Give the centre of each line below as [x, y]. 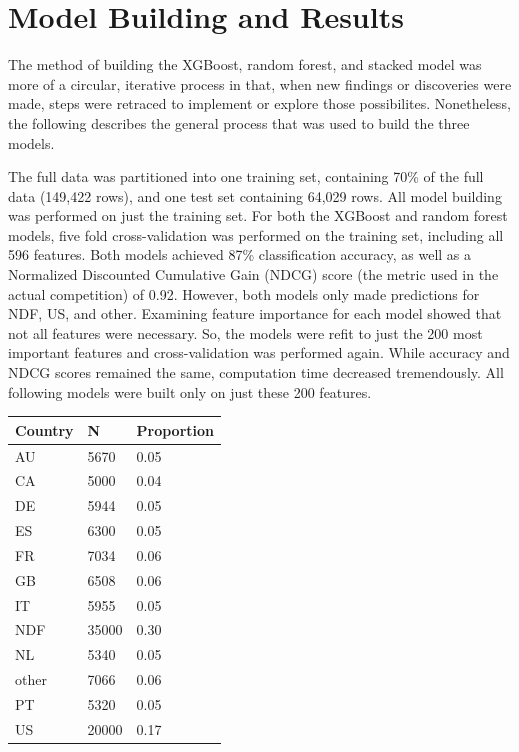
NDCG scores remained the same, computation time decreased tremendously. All [256, 372]
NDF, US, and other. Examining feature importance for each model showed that [255, 313]
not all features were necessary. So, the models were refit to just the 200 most [245, 332]
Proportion [175, 429]
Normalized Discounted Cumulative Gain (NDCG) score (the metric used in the [253, 274]
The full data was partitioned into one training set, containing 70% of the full [246, 176]
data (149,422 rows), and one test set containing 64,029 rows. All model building [255, 195]
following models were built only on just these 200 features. [190, 391]
